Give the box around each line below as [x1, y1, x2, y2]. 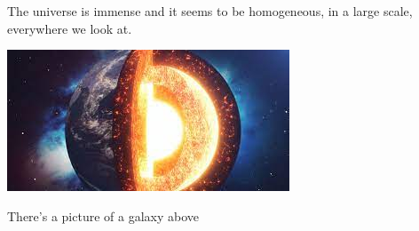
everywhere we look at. [7, 19, 132, 37]
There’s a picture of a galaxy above [7, 206, 199, 225]
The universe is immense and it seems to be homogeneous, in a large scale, [7, 2, 413, 20]
